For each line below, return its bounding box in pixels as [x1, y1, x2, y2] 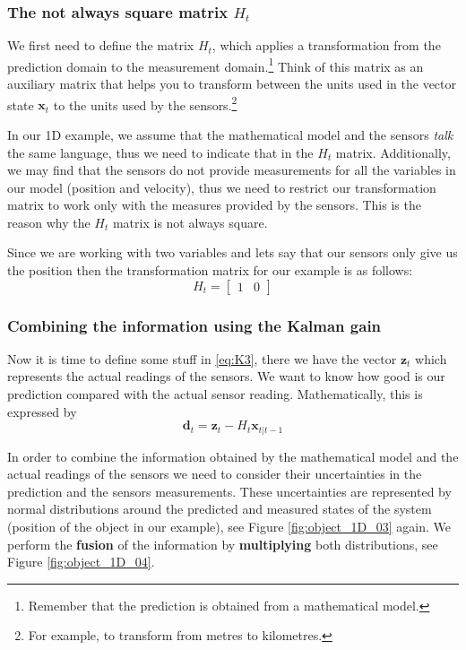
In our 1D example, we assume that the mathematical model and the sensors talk [7, 125, 453, 143]
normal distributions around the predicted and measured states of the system [7, 499, 432, 518]
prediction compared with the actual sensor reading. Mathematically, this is [7, 385, 423, 403]
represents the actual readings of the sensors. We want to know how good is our [7, 367, 445, 386]
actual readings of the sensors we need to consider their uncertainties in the [7, 464, 422, 483]
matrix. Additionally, [335, 143, 451, 161]
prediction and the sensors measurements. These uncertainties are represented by [7, 481, 452, 500]
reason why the [7, 212, 91, 231]
